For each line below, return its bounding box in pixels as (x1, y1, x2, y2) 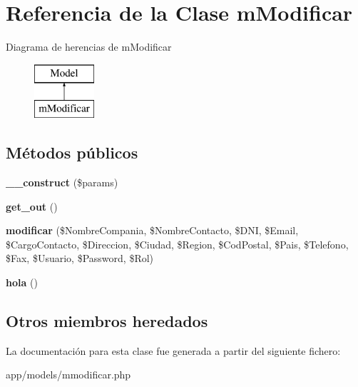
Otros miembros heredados (6, 310, 208, 332)
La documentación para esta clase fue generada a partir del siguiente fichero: (6, 343, 341, 358)
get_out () (6, 198, 58, 213)
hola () (6, 275, 38, 290)
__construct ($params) (6, 175, 118, 190)
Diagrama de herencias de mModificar (6, 39, 172, 54)
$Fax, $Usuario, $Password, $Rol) (6, 251, 154, 266)
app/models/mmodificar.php (6, 367, 131, 382)
